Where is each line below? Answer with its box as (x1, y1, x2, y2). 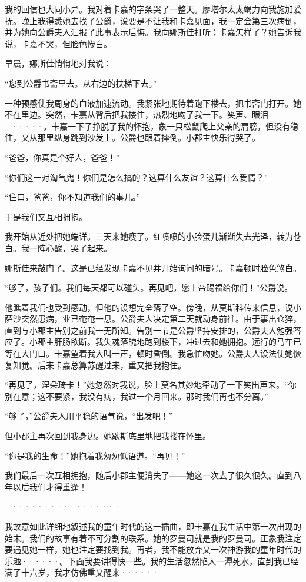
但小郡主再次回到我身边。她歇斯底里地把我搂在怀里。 (5, 430, 211, 442)
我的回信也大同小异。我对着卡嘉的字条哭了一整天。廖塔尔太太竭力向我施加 (5, 3, 293, 15)
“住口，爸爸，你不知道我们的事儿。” (5, 191, 141, 203)
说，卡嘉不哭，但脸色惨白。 (5, 37, 112, 49)
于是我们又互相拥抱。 (5, 210, 87, 222)
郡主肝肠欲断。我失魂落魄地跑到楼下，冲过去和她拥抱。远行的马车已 (37, 335, 301, 348)
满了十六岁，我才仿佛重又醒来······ (5, 566, 159, 578)
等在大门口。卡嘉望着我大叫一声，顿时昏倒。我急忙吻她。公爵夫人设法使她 (5, 347, 293, 360)
